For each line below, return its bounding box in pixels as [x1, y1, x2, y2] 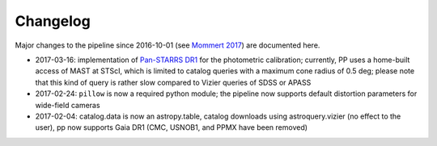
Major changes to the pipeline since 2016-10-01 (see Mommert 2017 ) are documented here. [15, 40, 320, 50]
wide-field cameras [35, 100, 100, 110]
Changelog [15, 12, 91, 30]
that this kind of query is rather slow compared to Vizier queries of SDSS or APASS [35, 77, 312, 87]
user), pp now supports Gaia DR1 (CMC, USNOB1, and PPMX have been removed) [35, 123, 308, 132]
